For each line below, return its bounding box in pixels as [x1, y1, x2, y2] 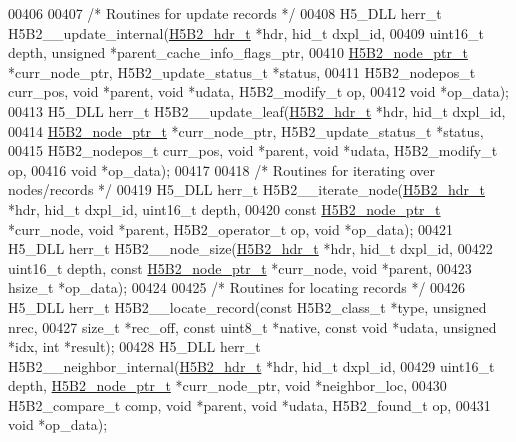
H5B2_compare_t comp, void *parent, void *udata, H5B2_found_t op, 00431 [8, 394, 491, 415]
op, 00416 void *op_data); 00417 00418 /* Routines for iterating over [8, 159, 436, 180]
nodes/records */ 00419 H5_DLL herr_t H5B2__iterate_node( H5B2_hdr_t [8, 179, 485, 200]
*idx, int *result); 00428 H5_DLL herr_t [8, 336, 261, 357]
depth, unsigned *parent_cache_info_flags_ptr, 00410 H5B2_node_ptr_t [8, 42, 468, 63]
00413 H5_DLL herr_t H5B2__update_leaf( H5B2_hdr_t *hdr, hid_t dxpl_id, [8, 100, 506, 121]
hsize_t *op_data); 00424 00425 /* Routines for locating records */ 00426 [8, 277, 466, 298]
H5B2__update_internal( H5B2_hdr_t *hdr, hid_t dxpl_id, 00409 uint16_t [8, 22, 484, 43]
